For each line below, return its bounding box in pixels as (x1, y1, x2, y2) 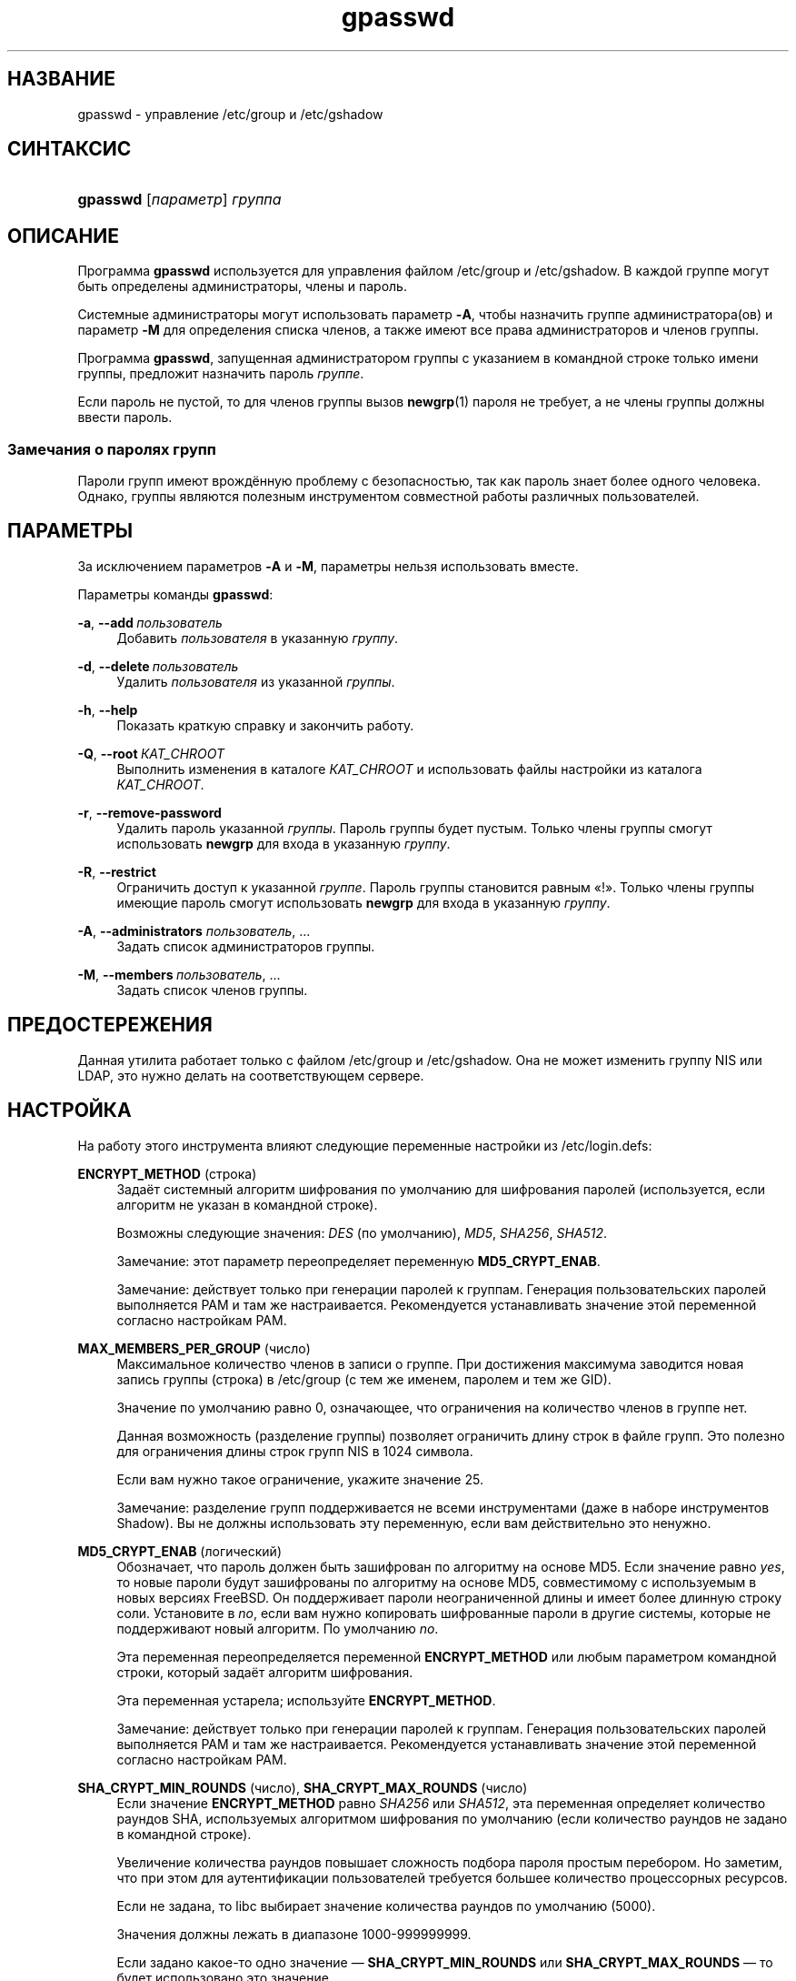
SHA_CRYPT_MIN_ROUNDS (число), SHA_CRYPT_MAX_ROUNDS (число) (77, 1779, 528, 1795)
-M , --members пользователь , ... (77, 966, 281, 982)
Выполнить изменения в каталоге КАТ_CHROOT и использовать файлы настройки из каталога (116, 760, 702, 777)
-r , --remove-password (77, 804, 222, 820)
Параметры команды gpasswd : (77, 586, 274, 602)
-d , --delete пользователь (77, 658, 239, 674)
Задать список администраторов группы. (116, 938, 375, 954)
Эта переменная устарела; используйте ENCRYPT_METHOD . (116, 1692, 496, 1708)
